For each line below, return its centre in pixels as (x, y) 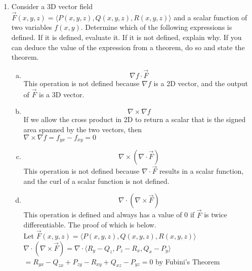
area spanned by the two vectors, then (83, 129)
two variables (32, 27)
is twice (216, 215)
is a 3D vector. (61, 94)
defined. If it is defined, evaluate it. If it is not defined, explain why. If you (127, 37)
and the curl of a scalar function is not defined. (96, 181)
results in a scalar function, (201, 171)
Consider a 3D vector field (52, 6)
